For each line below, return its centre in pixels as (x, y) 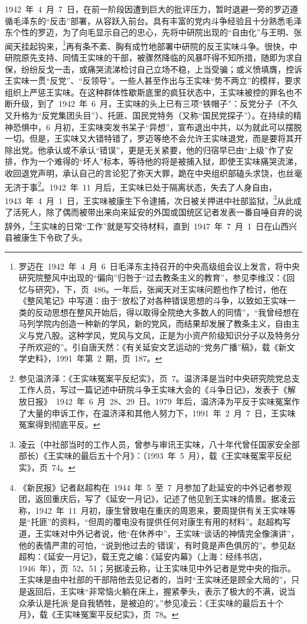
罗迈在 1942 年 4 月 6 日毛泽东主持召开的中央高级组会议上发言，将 (151, 266)
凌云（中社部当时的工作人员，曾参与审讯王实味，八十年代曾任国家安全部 (159, 444)
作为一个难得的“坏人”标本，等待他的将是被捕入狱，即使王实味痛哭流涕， (161, 161)
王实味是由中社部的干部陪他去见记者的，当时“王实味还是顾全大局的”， (155, 579)
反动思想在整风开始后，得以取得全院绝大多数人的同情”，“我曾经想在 (167, 312)
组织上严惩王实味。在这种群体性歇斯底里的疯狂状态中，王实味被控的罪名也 (149, 92)
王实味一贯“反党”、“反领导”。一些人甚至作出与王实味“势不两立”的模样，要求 (153, 81)
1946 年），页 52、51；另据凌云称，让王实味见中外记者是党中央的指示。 (157, 568)
